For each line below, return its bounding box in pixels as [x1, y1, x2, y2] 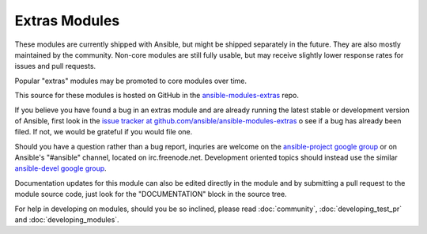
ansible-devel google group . [14, 164, 107, 173]
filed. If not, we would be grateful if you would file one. [14, 127, 193, 137]
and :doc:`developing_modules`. [14, 215, 119, 225]
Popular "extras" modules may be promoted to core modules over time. [14, 76, 247, 85]
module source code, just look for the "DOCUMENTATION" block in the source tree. [14, 190, 288, 199]
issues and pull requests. [14, 62, 96, 71]
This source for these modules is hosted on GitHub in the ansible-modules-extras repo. [14, 91, 300, 100]
